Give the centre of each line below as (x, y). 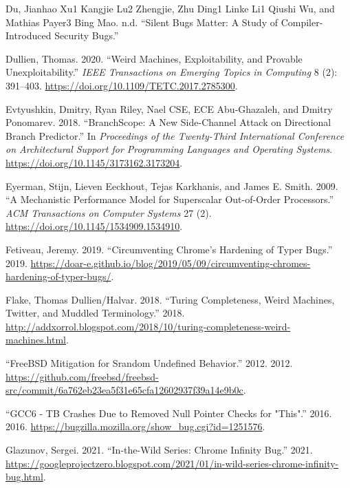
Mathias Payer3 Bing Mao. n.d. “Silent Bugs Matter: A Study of (142, 22)
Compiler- (302, 22)
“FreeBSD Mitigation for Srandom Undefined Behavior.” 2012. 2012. (149, 363)
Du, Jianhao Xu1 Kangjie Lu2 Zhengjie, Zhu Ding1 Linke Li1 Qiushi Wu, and (170, 8)
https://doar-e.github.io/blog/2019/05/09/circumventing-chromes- (171, 263)
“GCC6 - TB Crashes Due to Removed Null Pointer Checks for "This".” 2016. (169, 413)
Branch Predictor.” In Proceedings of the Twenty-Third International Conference (175, 135)
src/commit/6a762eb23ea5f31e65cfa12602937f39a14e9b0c (124, 390)
